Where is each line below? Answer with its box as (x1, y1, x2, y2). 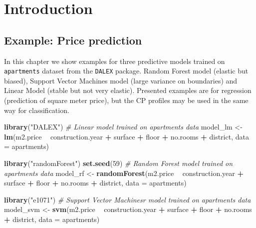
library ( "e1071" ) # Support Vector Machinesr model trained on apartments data (4, 194, 251, 204)
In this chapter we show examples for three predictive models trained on (4, 55, 225, 66)
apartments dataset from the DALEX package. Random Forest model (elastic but (4, 65, 249, 76)
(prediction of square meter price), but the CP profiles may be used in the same (4, 95, 249, 105)
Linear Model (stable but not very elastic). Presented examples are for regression (4, 85, 252, 95)
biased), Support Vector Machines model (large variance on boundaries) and (4, 75, 238, 85)
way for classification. (4, 104, 69, 115)
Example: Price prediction (4, 32, 142, 47)
